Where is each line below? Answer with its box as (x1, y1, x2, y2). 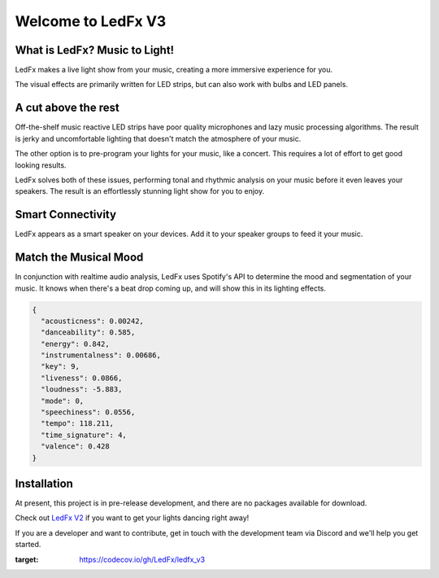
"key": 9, (41, 362, 80, 371)
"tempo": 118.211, (41, 419, 114, 428)
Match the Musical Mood (15, 251, 144, 265)
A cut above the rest (15, 101, 120, 115)
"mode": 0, (41, 396, 85, 405)
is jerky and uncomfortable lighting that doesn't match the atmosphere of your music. (15, 134, 302, 143)
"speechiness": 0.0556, (41, 408, 136, 417)
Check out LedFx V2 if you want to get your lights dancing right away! (15, 513, 250, 523)
